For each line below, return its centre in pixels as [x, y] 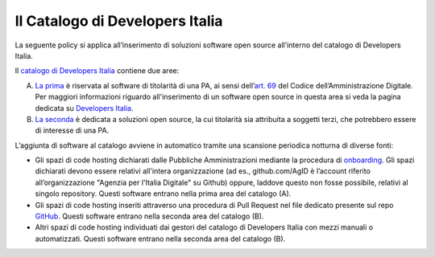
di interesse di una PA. [72, 131]
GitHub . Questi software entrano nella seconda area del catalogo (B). [149, 216]
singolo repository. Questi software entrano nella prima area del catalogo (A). [163, 194]
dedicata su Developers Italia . [84, 108]
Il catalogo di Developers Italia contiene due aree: [97, 71]
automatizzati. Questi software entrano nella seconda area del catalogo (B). [160, 239]
